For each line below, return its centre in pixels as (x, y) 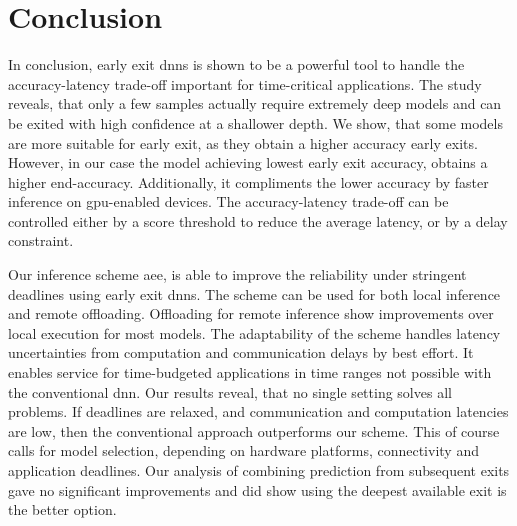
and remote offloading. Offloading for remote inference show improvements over (251, 313)
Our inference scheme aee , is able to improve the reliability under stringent (237, 274)
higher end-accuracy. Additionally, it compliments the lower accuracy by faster (248, 181)
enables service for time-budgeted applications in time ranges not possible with (250, 372)
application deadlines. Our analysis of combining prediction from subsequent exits (259, 470)
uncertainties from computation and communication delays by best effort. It (241, 352)
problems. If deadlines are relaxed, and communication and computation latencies (258, 411)
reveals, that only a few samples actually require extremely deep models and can (255, 103)
